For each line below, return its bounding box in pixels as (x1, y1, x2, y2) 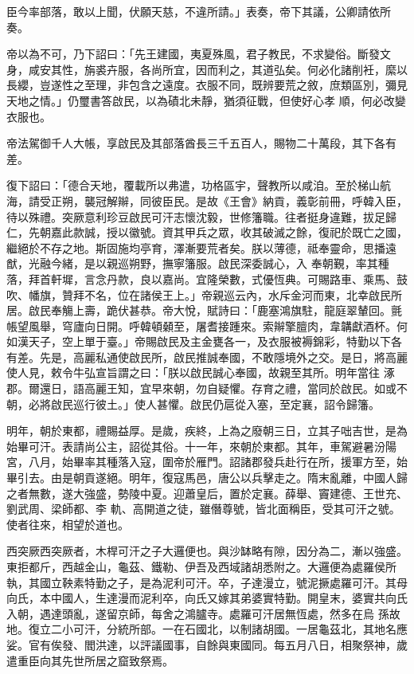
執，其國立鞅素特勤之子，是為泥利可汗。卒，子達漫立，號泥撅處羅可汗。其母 (6, 574, 408, 590)
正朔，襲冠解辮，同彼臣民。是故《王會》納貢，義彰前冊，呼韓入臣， (50, 192, 408, 209)
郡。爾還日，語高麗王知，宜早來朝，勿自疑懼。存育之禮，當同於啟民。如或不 (6, 380, 408, 397)
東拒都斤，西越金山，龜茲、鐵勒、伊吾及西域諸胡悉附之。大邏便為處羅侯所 (6, 558, 396, 574)
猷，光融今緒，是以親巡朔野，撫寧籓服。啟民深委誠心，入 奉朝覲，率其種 (6, 255, 389, 272)
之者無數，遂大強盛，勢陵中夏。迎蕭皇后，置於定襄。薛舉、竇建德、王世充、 (6, 484, 408, 501)
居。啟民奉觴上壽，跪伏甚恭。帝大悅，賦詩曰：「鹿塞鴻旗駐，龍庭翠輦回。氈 (6, 302, 402, 319)
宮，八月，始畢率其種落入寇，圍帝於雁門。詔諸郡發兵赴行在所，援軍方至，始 (6, 453, 408, 470)
